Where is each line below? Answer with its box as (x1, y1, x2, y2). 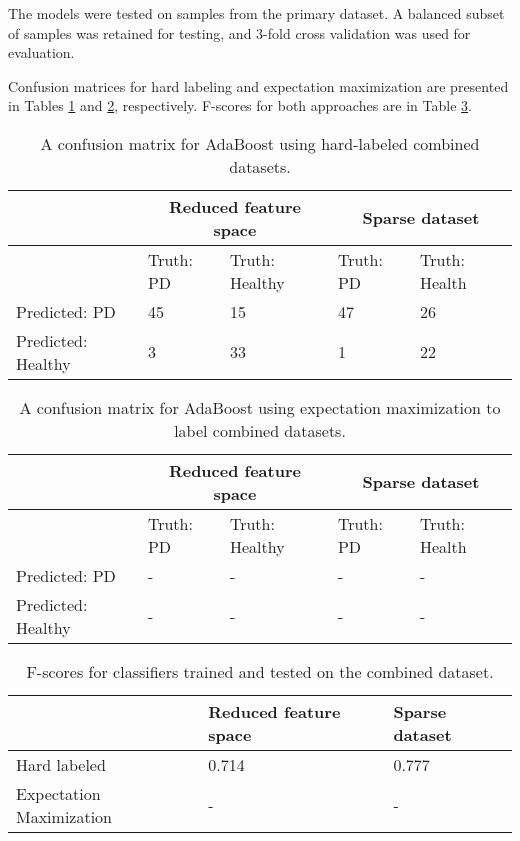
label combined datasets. (174, 418, 346, 442)
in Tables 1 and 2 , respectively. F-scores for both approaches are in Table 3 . (8, 95, 472, 116)
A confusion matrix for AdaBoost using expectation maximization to (19, 395, 501, 419)
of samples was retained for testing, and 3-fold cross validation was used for (8, 22, 471, 43)
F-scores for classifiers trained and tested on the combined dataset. (26, 659, 494, 683)
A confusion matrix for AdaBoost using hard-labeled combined (40, 131, 480, 155)
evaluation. (8, 42, 75, 63)
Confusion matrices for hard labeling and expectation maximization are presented (8, 75, 509, 96)
